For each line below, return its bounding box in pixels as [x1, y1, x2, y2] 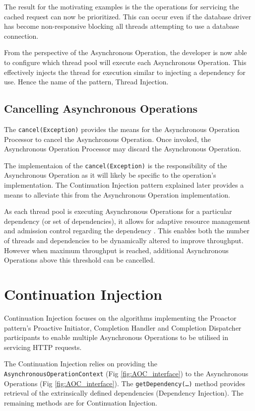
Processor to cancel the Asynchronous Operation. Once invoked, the [4, 134, 211, 144]
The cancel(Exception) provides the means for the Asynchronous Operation [4, 124, 240, 134]
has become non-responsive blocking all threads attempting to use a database [4, 21, 239, 31]
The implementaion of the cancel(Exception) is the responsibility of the [4, 160, 227, 170]
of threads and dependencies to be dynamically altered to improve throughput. [4, 235, 244, 246]
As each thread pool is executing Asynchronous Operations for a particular [4, 206, 232, 216]
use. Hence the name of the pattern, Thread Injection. [4, 76, 169, 87]
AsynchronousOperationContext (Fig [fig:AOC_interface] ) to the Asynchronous [4, 368, 249, 378]
